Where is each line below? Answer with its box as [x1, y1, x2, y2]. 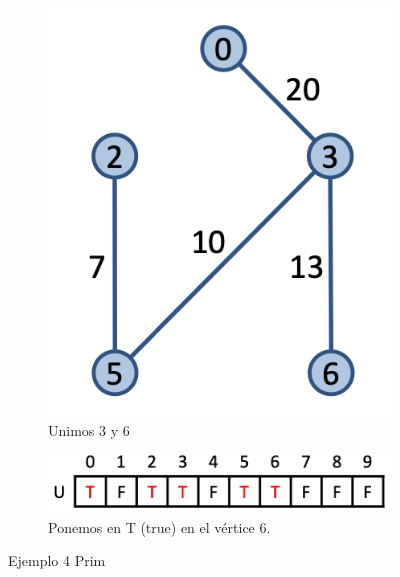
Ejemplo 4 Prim [8, 550, 106, 571]
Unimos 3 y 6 [48, 419, 130, 440]
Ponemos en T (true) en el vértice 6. [48, 516, 271, 537]
